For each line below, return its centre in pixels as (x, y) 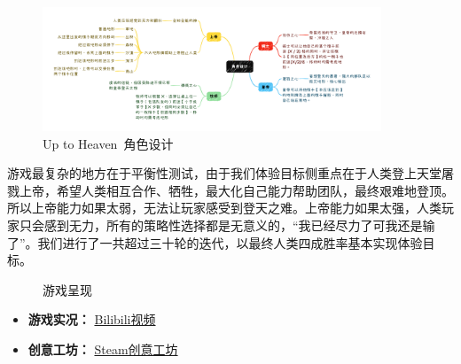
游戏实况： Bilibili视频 (92, 319)
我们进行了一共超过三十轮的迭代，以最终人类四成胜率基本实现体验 (230, 242)
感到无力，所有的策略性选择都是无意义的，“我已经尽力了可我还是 (233, 225)
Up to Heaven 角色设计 (108, 143)
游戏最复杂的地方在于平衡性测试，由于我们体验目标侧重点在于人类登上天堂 (224, 173)
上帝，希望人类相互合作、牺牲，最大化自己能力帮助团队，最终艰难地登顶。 (236, 190)
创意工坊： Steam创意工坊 (103, 349)
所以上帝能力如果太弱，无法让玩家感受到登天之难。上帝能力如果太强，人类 (224, 208)
